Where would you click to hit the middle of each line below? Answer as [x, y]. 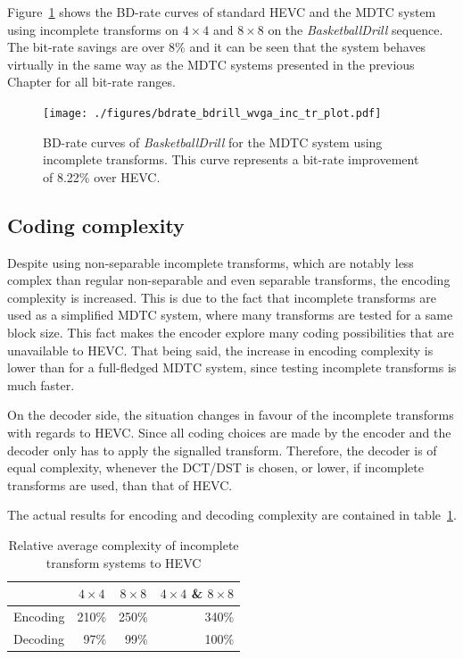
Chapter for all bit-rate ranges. [91, 82]
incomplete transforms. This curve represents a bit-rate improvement [231, 159]
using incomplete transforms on [93, 29]
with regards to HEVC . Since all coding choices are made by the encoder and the [229, 432]
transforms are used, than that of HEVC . [120, 484]
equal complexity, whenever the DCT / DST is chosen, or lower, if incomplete [215, 467]
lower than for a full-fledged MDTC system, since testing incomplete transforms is [232, 367]
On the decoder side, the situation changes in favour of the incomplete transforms [231, 415]
